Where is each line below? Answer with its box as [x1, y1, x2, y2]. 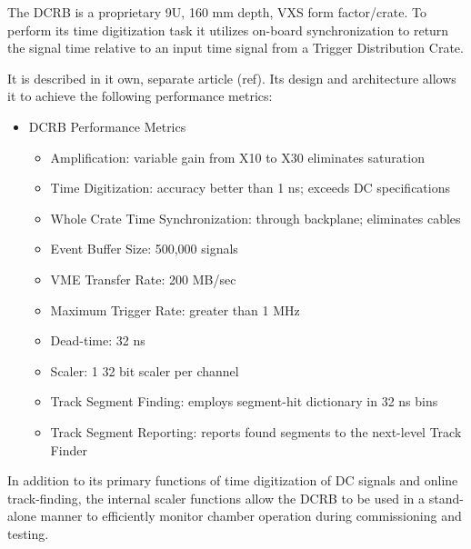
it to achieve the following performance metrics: [7, 86, 273, 105]
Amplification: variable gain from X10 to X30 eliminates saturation [50, 147, 425, 166]
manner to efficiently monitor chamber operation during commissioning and [40, 506, 462, 525]
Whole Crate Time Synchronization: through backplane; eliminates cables [50, 208, 461, 227]
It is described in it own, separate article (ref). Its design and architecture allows [7, 68, 456, 87]
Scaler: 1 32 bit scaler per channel [50, 361, 239, 380]
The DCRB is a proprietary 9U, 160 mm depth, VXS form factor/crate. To [7, 3, 426, 21]
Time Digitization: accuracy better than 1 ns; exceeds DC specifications [50, 178, 450, 197]
